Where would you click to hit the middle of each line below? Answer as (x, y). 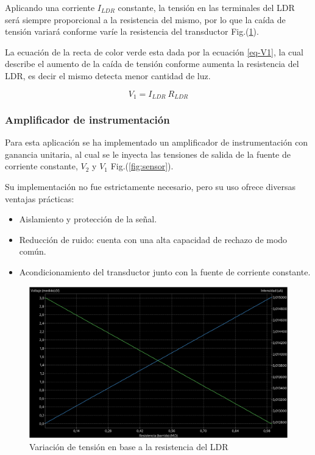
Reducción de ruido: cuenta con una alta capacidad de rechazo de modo (153, 239)
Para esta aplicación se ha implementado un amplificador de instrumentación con (157, 142)
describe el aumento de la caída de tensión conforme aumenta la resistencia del (152, 64)
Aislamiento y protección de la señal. (88, 219)
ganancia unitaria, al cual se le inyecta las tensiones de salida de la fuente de (148, 154)
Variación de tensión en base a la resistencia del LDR (129, 447)
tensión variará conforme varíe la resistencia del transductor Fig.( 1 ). (132, 31)
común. (33, 251)
